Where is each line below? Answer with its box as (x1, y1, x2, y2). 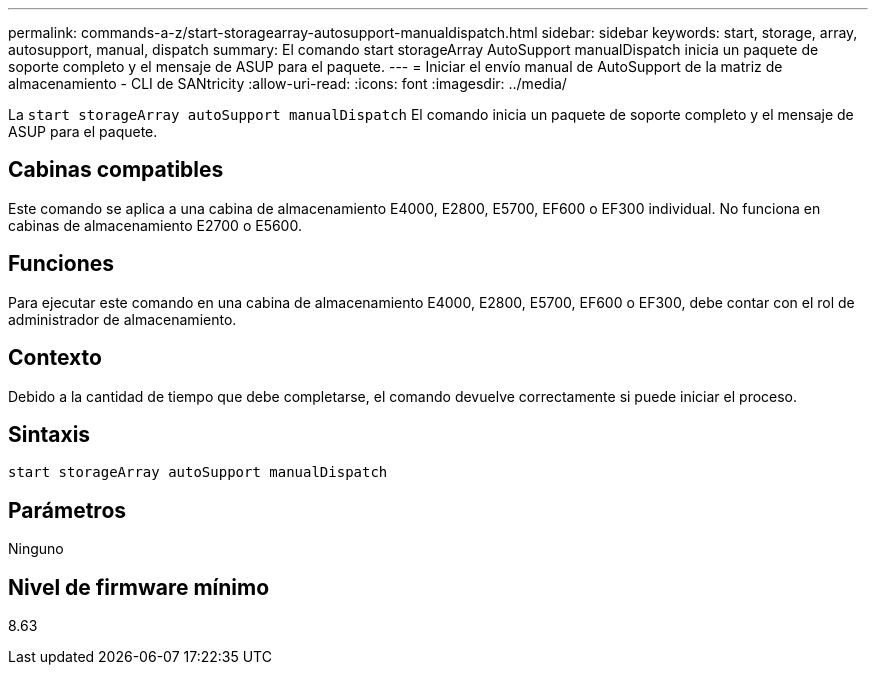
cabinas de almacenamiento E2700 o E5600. (8, 216, 302, 234)
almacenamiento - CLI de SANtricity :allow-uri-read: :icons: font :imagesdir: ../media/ (8, 75, 567, 92)
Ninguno (8, 540, 64, 558)
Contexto (8, 345, 102, 371)
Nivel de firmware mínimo (8, 574, 270, 600)
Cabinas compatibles (8, 157, 224, 183)
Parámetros (8, 497, 127, 523)
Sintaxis (8, 421, 91, 447)
